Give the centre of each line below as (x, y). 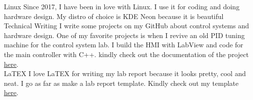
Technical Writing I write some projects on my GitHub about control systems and (126, 26)
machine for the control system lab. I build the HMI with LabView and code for (124, 45)
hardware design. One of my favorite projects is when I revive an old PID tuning (124, 35)
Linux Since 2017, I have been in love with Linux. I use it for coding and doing (122, 6)
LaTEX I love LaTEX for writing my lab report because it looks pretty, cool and (125, 73)
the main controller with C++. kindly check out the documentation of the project (126, 54)
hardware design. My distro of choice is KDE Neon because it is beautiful (114, 16)
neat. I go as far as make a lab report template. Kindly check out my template (121, 83)
